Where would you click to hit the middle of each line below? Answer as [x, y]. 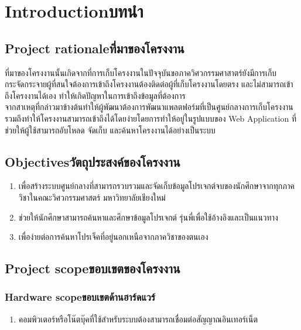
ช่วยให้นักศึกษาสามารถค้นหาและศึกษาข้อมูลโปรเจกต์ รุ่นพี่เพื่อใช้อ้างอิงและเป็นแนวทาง [148, 217]
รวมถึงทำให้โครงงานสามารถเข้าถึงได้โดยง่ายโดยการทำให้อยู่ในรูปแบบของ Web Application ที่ [150, 118]
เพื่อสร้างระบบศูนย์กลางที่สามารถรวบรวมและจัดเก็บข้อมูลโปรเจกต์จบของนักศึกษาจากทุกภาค [156, 186]
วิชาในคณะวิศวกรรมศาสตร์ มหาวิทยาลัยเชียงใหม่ [92, 197]
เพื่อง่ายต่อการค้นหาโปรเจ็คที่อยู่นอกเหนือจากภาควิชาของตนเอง [113, 237]
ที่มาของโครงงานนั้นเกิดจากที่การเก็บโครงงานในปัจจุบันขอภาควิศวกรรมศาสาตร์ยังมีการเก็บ [141, 72]
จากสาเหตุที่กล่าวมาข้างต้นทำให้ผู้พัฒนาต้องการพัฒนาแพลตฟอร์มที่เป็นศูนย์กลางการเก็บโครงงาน [149, 107]
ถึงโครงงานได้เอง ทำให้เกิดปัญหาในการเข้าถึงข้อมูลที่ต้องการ [95, 95]
